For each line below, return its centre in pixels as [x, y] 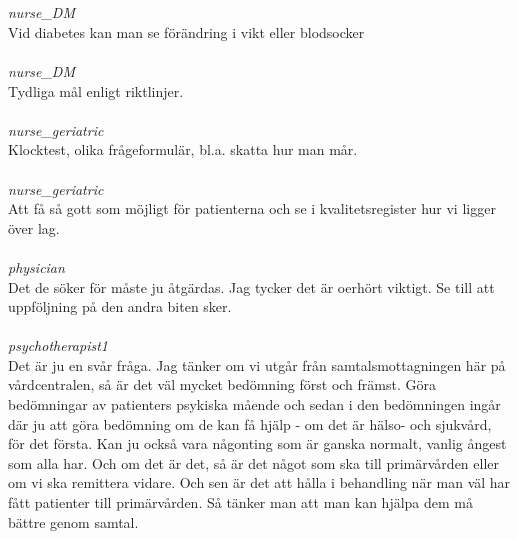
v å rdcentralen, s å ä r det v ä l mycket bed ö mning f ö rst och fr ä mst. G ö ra [222, 384]
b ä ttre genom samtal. [73, 521]
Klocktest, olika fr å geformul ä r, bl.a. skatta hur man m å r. [183, 149]
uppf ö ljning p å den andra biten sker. [120, 306]
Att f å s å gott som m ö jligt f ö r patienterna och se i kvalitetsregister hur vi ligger [252, 208]
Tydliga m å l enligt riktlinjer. [96, 90]
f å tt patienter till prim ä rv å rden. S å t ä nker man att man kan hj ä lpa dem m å [241, 502]
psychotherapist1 [58, 345]
